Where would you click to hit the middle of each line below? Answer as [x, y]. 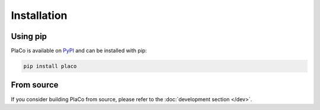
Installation [39, 15]
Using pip [29, 36]
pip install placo [50, 66]
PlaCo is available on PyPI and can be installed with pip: [79, 51]
